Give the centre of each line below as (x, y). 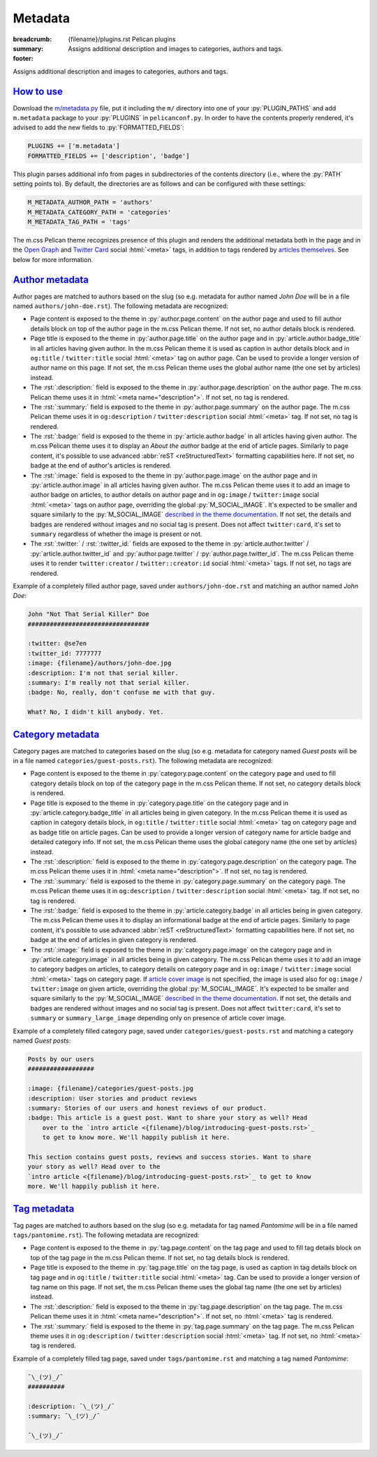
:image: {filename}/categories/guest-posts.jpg (110, 1089)
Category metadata (56, 734)
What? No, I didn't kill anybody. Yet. (96, 712)
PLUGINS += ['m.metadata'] (74, 146)
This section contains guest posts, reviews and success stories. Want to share (169, 1157)
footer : (23, 59)
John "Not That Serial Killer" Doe (88, 614)
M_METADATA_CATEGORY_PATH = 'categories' (99, 212)
